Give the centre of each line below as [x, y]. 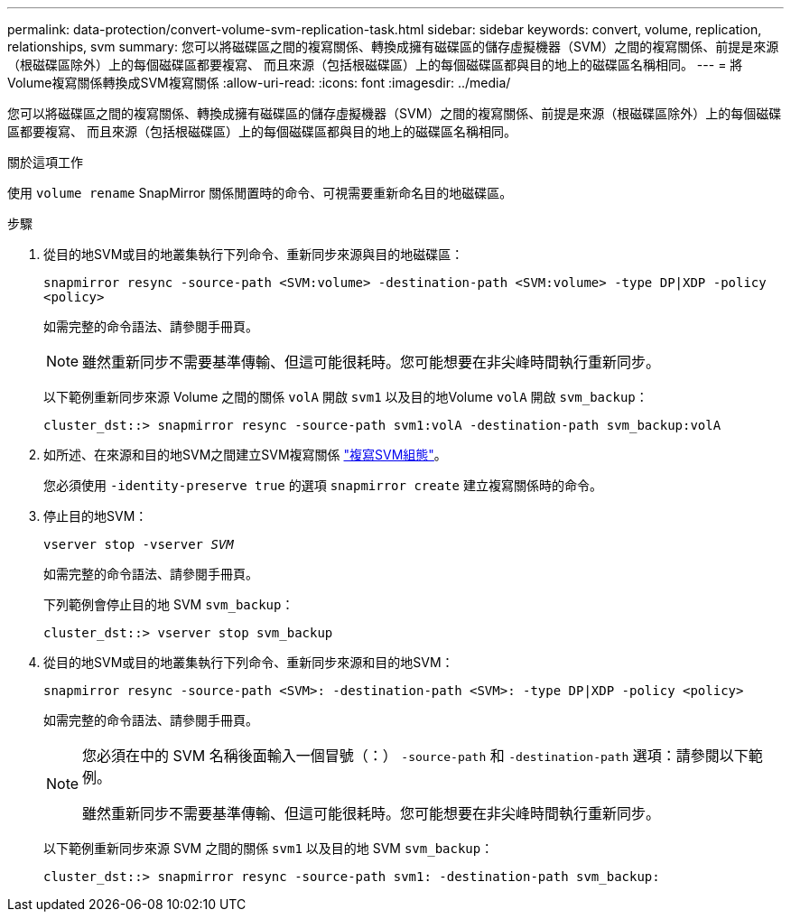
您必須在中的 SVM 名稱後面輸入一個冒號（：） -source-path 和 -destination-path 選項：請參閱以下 [415, 756]
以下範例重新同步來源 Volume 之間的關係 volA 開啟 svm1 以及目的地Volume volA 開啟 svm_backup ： [346, 397]
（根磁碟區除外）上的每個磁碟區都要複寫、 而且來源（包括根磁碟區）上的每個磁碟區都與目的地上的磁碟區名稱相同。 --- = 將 [375, 65]
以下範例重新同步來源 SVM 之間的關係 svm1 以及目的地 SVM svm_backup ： [269, 848]
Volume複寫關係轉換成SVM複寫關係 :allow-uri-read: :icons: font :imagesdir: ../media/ [259, 83]
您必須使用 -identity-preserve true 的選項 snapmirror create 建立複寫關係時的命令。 [323, 485]
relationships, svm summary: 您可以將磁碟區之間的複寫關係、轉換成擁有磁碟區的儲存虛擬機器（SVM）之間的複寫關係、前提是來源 [393, 46]
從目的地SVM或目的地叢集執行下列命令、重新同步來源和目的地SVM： [249, 662]
